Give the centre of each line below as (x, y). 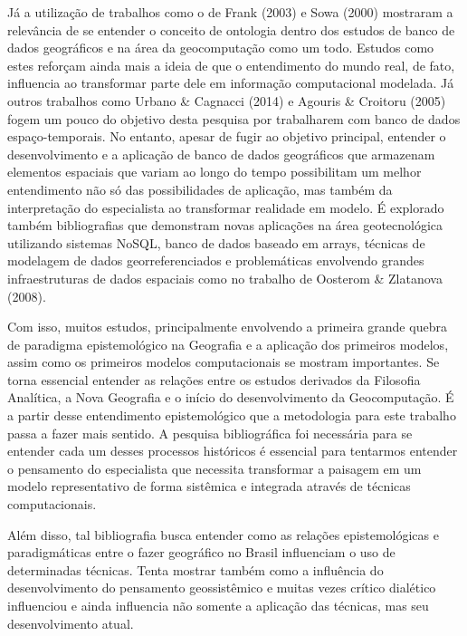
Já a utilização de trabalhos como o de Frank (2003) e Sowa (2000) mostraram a (230, 12)
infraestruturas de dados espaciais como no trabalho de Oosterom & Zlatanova (225, 278)
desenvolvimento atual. (71, 623)
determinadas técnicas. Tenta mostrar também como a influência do (195, 569)
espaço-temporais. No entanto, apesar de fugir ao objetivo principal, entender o (227, 136)
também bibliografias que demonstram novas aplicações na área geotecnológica (225, 225)
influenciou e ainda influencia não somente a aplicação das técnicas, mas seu (218, 605)
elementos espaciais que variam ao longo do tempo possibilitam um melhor (214, 172)
